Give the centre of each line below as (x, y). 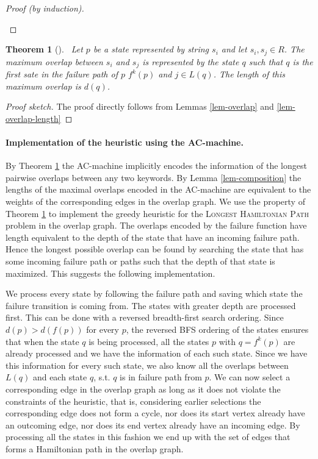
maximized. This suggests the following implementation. (110, 273)
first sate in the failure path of (62, 74)
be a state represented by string (151, 49)
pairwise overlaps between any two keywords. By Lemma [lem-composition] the (154, 177)
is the (303, 61)
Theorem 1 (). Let (44, 49)
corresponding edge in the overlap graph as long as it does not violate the (143, 389)
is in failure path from (161, 377)
